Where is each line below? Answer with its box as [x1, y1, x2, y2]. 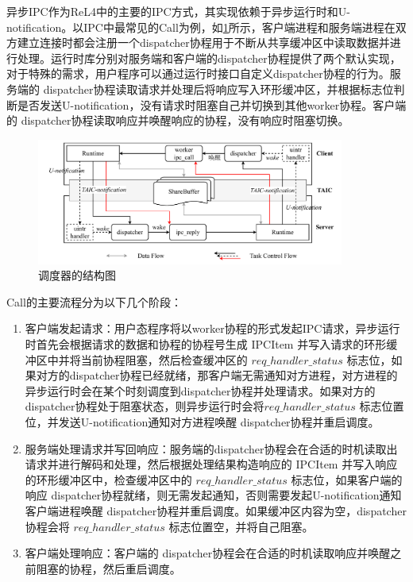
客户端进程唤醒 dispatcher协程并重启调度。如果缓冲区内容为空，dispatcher [25, 502, 407, 518]
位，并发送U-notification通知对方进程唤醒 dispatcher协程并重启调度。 [25, 413, 380, 430]
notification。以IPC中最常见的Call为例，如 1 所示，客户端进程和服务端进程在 [6, 18, 396, 35]
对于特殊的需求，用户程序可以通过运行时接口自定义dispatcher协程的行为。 [6, 65, 390, 82]
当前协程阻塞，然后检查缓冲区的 [80, 351, 248, 368]
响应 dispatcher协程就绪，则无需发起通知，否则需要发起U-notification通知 [25, 487, 402, 503]
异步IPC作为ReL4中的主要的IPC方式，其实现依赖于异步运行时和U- [6, 3, 350, 19]
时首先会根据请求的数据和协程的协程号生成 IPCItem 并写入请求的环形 [25, 336, 387, 352]
